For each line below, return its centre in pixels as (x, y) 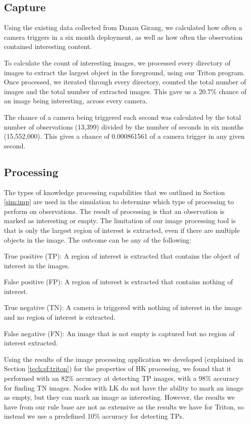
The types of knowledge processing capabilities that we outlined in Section (115, 192)
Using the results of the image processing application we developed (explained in (124, 359)
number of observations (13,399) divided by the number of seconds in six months (124, 126)
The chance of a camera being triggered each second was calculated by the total (123, 117)
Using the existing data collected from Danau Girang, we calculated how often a (123, 27)
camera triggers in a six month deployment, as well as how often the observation (123, 37)
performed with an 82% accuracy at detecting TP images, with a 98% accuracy (122, 378)
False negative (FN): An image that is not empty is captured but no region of (119, 333)
